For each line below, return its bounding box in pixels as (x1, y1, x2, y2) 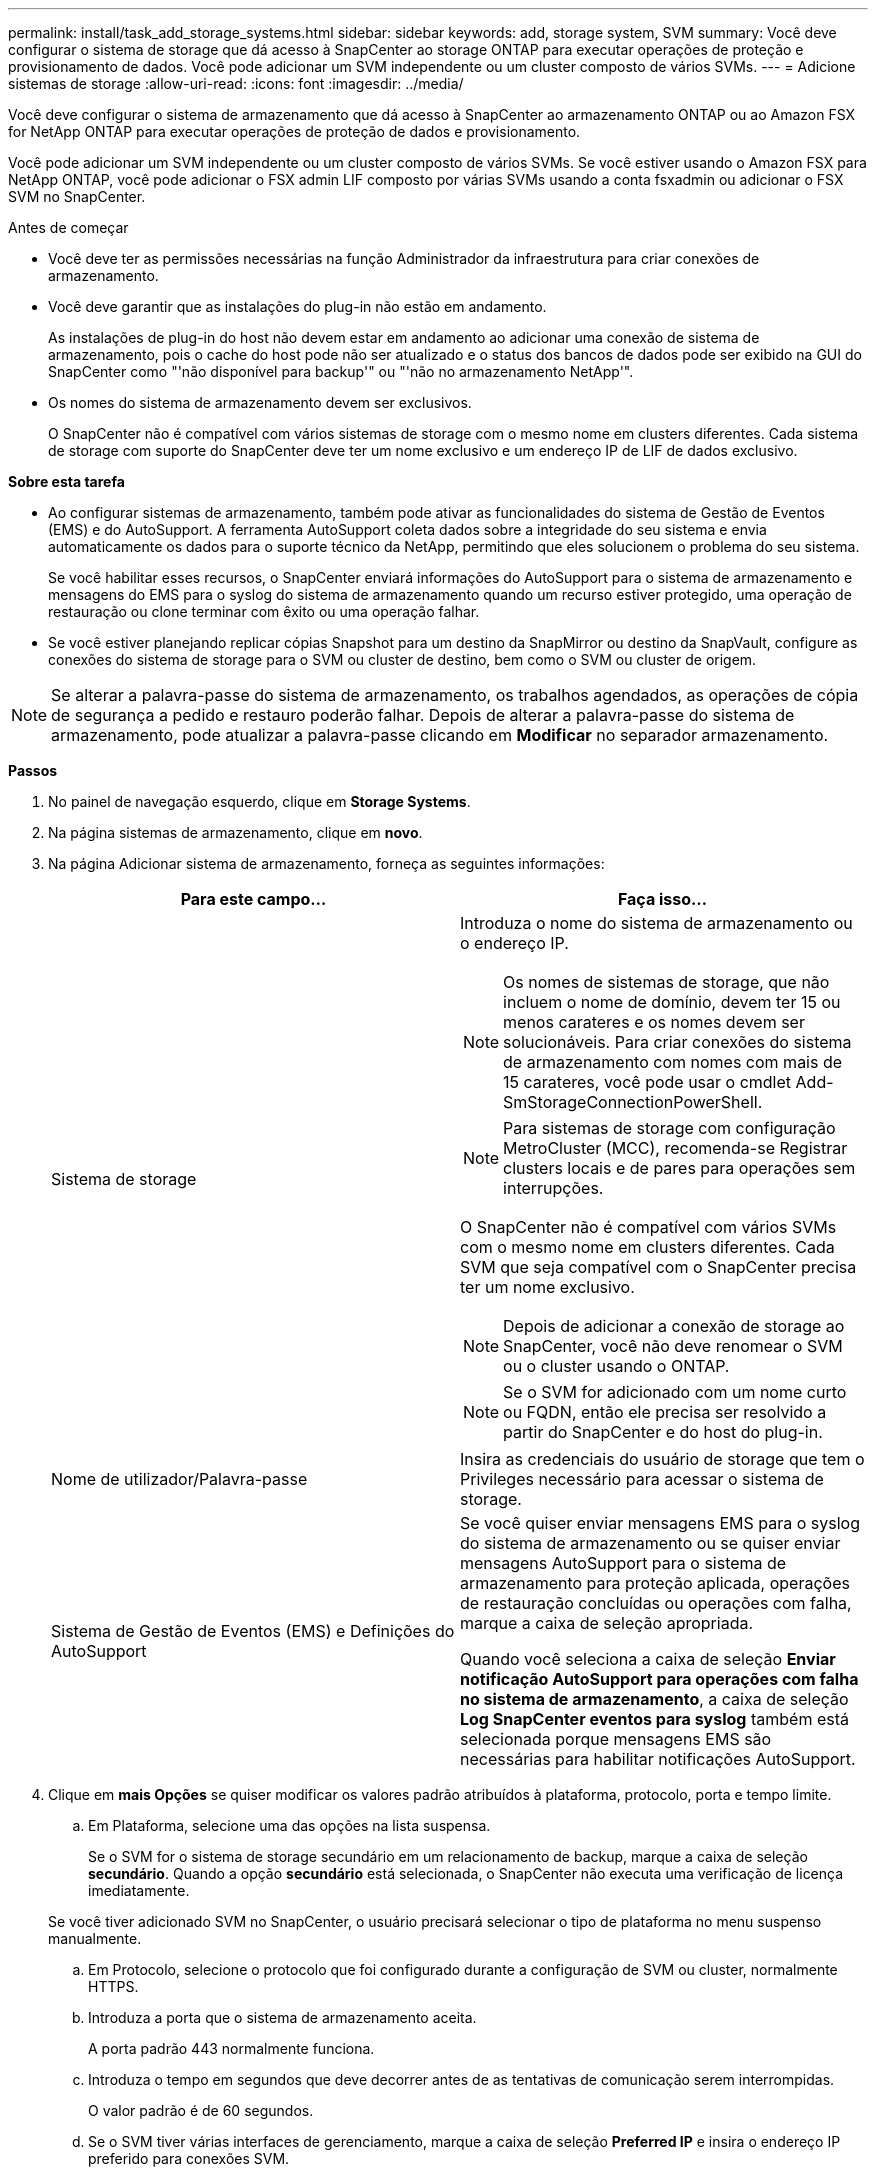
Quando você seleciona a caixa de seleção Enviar (460, 1649, 836, 1669)
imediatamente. (88, 1882, 190, 1899)
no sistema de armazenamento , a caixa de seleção (460, 1689, 849, 1709)
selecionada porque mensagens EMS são (460, 1729, 772, 1749)
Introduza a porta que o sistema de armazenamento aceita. (88, 2009, 477, 2026)
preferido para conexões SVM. (88, 2150, 290, 2167)
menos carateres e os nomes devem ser (503, 1012, 805, 1032)
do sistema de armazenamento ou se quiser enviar (460, 1533, 841, 1553)
